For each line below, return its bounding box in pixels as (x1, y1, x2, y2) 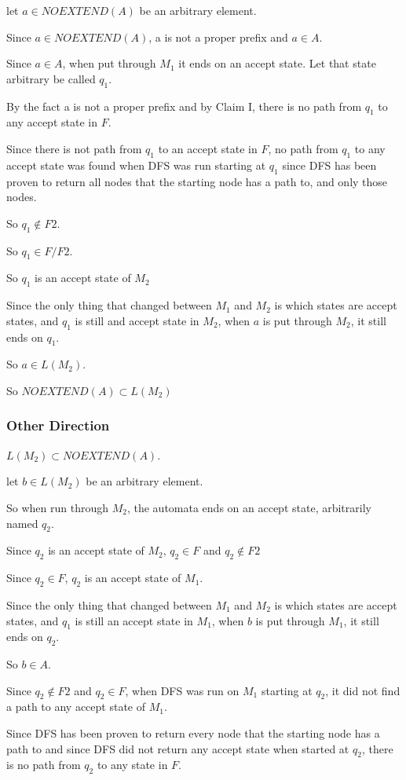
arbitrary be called (6, 70, 96, 86)
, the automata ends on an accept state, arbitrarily (126, 499, 371, 515)
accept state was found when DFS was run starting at (6, 156, 266, 173)
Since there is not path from (6, 140, 142, 156)
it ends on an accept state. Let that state (178, 55, 376, 71)
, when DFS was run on (125, 682, 240, 698)
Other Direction (6, 416, 110, 435)
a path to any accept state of (6, 698, 146, 715)
